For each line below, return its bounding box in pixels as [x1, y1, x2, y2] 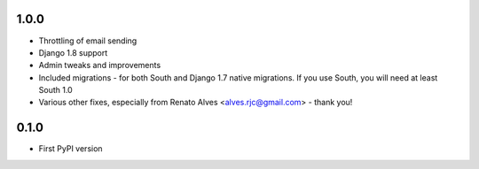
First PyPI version [38, 143, 103, 154]
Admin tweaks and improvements [38, 60, 161, 71]
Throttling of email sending [38, 35, 137, 46]
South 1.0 [38, 85, 73, 96]
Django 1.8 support [38, 47, 108, 58]
